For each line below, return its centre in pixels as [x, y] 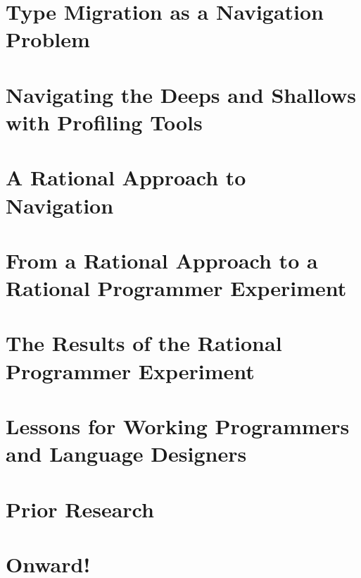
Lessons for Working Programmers [178, 426]
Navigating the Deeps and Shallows [181, 94]
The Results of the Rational [144, 343]
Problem [48, 39]
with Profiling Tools [104, 122]
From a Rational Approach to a [162, 260]
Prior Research [80, 509]
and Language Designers [126, 454]
